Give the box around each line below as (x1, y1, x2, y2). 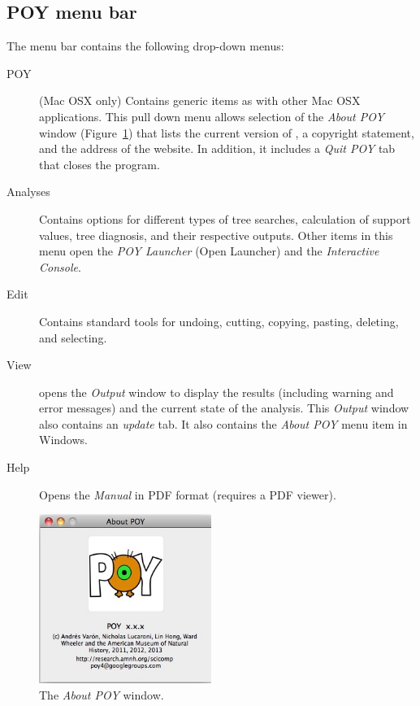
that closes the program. (39, 155, 160, 172)
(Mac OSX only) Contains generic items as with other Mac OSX (39, 92, 361, 109)
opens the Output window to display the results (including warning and (39, 383, 394, 400)
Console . (39, 258, 81, 275)
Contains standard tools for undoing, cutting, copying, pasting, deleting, (39, 312, 399, 329)
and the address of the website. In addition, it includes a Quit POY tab (39, 140, 396, 157)
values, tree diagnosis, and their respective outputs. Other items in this (39, 226, 393, 243)
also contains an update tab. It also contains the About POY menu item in (39, 415, 408, 432)
